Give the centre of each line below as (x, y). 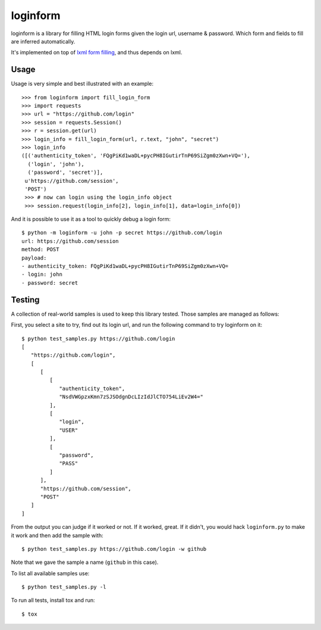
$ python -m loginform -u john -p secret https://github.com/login (122, 233)
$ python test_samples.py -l (64, 587)
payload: (34, 258)
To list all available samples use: (50, 573)
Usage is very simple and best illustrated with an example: (82, 84)
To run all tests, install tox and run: (53, 600)
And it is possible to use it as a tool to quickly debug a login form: (91, 219)
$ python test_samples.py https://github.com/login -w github (114, 549)
